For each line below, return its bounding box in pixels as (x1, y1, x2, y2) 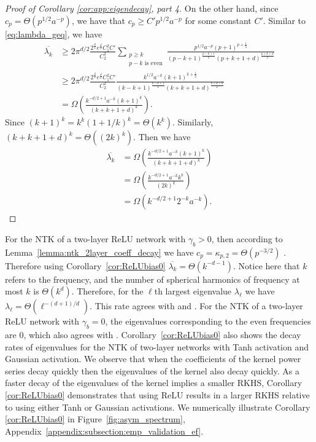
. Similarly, (172, 116, 214, 128)
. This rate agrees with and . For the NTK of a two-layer (90, 299, 303, 312)
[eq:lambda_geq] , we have (5, 27, 102, 40)
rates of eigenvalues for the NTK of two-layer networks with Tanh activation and (5, 340, 309, 353)
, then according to (211, 232, 283, 245)
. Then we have (133, 130, 191, 143)
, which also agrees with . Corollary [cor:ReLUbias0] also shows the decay (23, 328, 301, 341)
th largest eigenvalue (154, 285, 232, 298)
